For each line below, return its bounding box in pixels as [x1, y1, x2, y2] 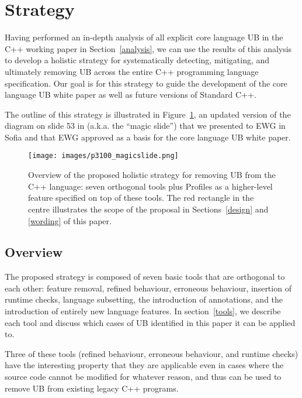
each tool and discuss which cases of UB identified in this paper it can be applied [5, 316, 296, 328]
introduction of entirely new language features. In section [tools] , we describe [5, 305, 281, 317]
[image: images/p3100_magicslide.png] [28, 152, 179, 160]
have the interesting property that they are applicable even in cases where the [5, 359, 284, 371]
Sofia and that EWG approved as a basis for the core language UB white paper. [5, 131, 291, 143]
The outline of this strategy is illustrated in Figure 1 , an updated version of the [5, 108, 291, 120]
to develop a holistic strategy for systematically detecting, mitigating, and [5, 54, 270, 66]
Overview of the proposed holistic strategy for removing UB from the [28, 169, 276, 181]
